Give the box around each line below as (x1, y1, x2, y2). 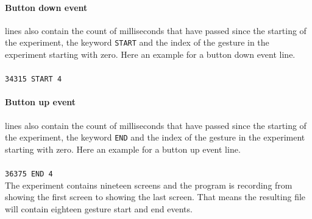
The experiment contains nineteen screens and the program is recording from (5, 178, 292, 191)
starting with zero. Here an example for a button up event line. (5, 142, 241, 155)
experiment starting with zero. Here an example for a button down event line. (5, 48, 296, 61)
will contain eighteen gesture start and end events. (5, 202, 193, 215)
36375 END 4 (5, 170, 53, 179)
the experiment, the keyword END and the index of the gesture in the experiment (5, 131, 305, 144)
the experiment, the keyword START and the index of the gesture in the (5, 36, 269, 49)
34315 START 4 (5, 75, 62, 84)
